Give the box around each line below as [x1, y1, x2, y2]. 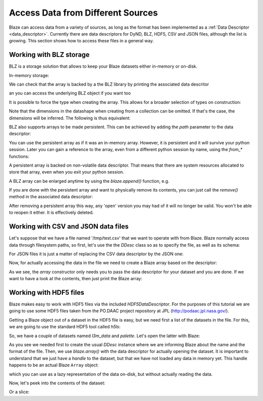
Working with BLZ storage [9, 51, 90, 59]
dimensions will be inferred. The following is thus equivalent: [9, 115, 131, 121]
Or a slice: [9, 389, 30, 395]
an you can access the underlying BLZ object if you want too [9, 90, 131, 96]
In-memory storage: [9, 72, 49, 78]
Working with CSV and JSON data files [9, 222, 129, 231]
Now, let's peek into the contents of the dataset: [9, 380, 106, 386]
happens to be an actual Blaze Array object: [9, 362, 99, 368]
